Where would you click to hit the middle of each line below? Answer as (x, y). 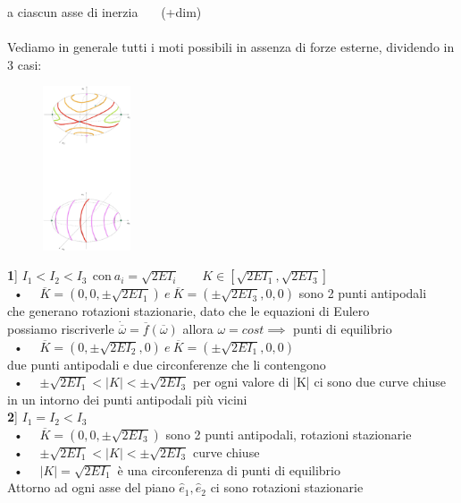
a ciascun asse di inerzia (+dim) (105, 12)
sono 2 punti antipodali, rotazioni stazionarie (289, 434)
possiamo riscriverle (61, 328)
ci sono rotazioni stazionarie (287, 487)
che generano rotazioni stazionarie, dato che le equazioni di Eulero (189, 311)
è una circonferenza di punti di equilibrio (229, 469)
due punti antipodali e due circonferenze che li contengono (167, 364)
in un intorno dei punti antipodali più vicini (127, 399)
